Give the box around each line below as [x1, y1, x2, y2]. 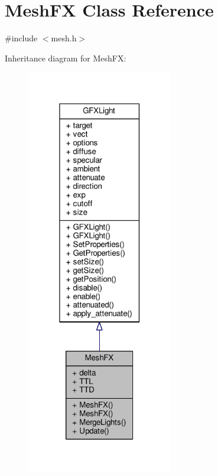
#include [5, 32, 38, 44]
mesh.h [51, 32, 77, 44]
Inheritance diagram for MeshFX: [5, 51, 126, 64]
